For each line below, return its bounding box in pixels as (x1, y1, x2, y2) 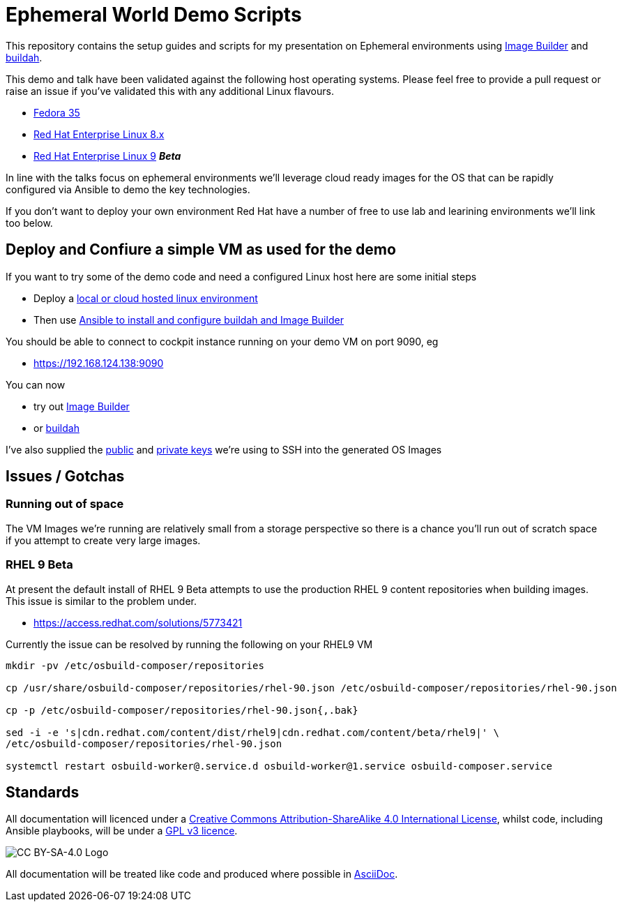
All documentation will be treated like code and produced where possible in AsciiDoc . (6, 868, 398, 880)
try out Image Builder (33, 400, 130, 412)
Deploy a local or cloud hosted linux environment (33, 292, 258, 304)
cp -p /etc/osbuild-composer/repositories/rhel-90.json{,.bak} (6, 704, 358, 716)
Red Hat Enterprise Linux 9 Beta (33, 149, 181, 162)
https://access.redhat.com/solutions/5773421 (33, 616, 243, 629)
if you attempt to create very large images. (6, 534, 201, 546)
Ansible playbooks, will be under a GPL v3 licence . (6, 825, 238, 837)
